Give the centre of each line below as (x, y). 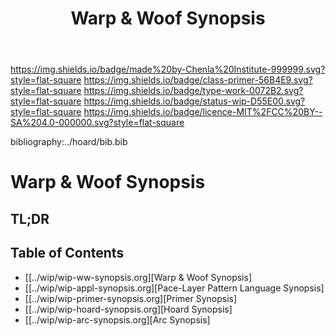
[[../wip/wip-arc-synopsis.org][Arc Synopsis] (117, 319)
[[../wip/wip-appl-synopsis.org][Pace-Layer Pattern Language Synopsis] (174, 288)
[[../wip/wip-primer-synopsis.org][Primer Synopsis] (131, 298)
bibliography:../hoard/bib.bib (69, 142)
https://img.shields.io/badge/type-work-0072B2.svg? (193, 91)
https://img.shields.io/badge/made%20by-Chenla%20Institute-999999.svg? (168, 69)
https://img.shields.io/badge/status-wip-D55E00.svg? (194, 101)
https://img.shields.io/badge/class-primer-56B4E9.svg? (198, 80)
